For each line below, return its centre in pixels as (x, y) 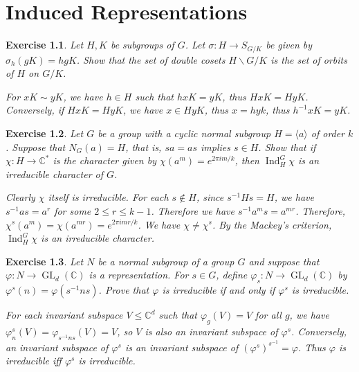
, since (210, 197)
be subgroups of (142, 45)
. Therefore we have (193, 210)
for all (268, 315)
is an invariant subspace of (182, 347)
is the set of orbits (309, 59)
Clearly (20, 197)
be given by (289, 45)
